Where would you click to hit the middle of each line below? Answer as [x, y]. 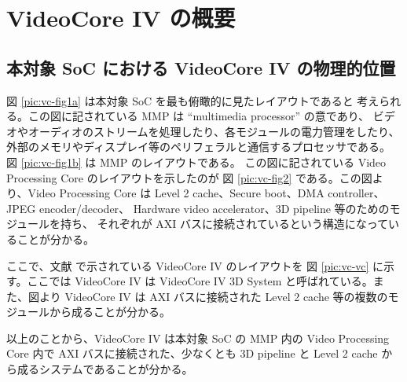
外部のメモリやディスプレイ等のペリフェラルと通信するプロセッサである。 [198, 147]
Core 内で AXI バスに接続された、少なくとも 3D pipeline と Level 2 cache [192, 353]
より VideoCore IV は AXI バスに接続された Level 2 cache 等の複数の [213, 296]
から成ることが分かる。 [110, 312]
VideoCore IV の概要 [121, 18]
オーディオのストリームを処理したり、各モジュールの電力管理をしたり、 [214, 131]
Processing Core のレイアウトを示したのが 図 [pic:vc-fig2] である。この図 [189, 177]
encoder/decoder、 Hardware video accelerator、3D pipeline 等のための [214, 208]
